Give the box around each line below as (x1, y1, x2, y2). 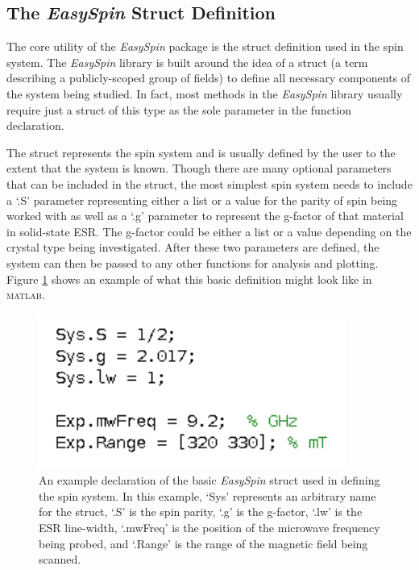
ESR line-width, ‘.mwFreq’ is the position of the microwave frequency (39, 519, 380, 536)
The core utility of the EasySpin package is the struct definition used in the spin (6, 38, 404, 55)
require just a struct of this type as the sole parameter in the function (6, 101, 351, 118)
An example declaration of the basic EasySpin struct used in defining (39, 472, 380, 489)
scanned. (39, 551, 81, 568)
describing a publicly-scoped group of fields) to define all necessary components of (6, 69, 411, 86)
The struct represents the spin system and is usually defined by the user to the (6, 144, 396, 160)
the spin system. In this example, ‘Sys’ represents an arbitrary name (39, 487, 376, 504)
